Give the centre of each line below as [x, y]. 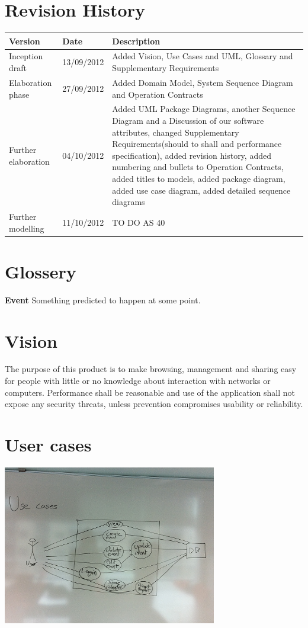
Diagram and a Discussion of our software [188, 120]
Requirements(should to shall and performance [197, 144]
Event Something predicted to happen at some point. [103, 299]
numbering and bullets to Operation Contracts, [198, 167]
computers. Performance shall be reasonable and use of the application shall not [150, 392]
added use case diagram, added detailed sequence [201, 190]
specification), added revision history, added [192, 155]
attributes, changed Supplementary [176, 132]
